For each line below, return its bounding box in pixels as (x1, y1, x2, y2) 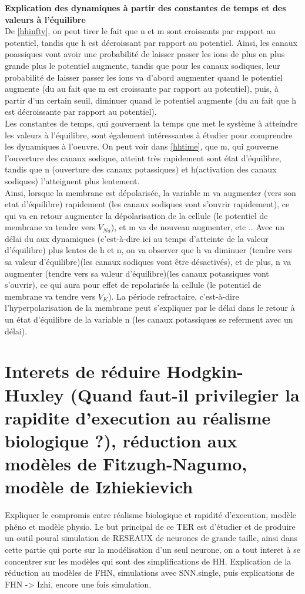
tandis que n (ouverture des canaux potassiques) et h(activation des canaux (5, 163, 277, 175)
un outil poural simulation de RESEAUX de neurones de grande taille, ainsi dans (5, 532, 298, 544)
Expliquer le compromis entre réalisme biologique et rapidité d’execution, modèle (5, 509, 296, 521)
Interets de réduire (5, 359, 160, 383)
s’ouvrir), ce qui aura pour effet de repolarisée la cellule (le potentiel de (5, 278, 262, 291)
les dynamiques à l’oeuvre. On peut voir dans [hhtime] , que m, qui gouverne (5, 140, 279, 152)
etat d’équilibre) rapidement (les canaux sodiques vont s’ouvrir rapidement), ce (5, 198, 290, 210)
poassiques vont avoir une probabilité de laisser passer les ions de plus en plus (5, 48, 285, 60)
